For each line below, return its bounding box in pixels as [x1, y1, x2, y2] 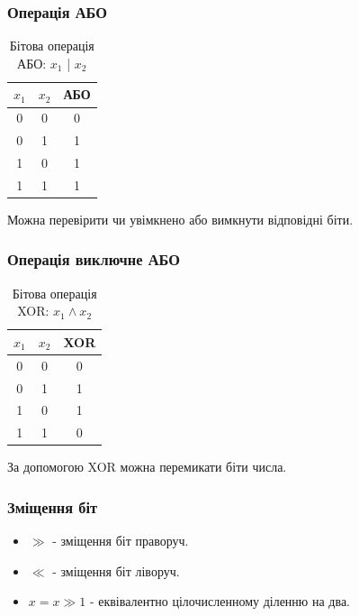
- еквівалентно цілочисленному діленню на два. [89, 592, 350, 611]
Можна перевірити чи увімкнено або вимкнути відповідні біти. [7, 209, 354, 228]
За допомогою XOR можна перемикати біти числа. [7, 457, 287, 476]
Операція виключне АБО [7, 248, 180, 271]
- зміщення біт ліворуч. [52, 561, 180, 580]
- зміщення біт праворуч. [52, 531, 189, 550]
